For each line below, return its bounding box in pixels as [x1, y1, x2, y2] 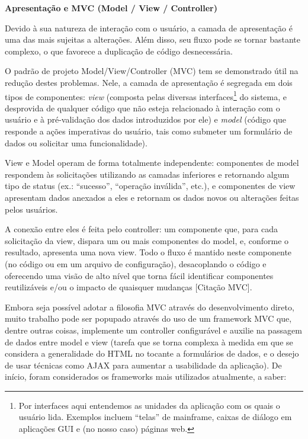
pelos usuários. [5, 203, 58, 215]
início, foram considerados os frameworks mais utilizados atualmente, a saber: [5, 370, 287, 383]
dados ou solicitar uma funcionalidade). [5, 136, 147, 149]
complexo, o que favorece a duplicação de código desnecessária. [5, 44, 233, 57]
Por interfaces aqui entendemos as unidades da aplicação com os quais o [18, 399, 280, 411]
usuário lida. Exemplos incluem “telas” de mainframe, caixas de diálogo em [18, 411, 292, 423]
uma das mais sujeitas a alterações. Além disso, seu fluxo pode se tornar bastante [5, 33, 300, 46]
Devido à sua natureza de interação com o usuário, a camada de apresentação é [5, 21, 293, 34]
